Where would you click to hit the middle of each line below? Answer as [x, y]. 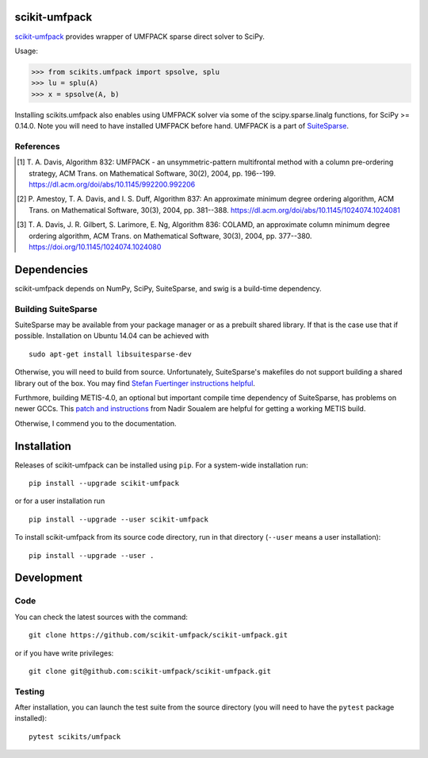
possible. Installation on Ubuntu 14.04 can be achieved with [112, 336]
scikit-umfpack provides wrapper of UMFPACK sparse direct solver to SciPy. [140, 37]
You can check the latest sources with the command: [101, 617]
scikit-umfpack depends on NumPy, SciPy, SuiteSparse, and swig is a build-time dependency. [168, 288]
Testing [30, 691]
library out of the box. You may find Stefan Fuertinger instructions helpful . [135, 383]
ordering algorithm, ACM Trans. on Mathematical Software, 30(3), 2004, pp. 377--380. [170, 236]
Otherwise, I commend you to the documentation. [96, 423]
